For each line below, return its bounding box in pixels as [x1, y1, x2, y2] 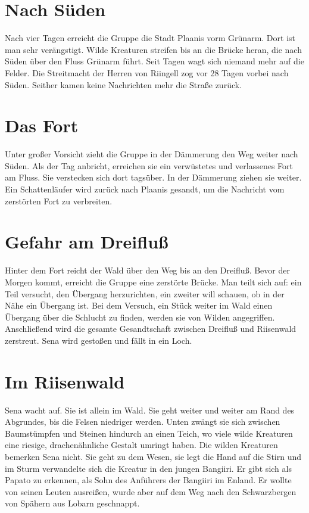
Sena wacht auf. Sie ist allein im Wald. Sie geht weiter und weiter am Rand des [5, 403, 295, 416]
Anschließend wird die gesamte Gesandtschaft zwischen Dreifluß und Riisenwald [5, 322, 296, 335]
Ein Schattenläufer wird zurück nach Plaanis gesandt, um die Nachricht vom [5, 183, 285, 195]
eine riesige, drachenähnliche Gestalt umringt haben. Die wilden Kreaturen [5, 439, 278, 451]
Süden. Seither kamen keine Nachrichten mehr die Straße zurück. [5, 78, 242, 91]
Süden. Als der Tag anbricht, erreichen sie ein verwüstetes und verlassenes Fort [5, 159, 293, 172]
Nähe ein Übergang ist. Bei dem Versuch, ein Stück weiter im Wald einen [5, 299, 273, 312]
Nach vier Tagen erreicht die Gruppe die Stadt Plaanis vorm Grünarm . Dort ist [5, 32, 295, 44]
